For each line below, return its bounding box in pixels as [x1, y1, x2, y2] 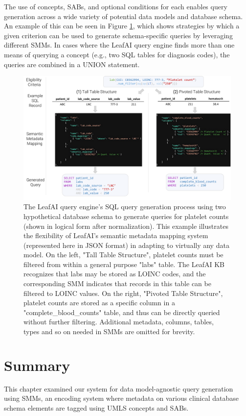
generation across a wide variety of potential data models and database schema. [4, 11, 243, 21]
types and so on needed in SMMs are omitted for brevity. [23, 326, 195, 337]
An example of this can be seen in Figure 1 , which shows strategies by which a [4, 21, 240, 31]
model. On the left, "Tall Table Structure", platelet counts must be [23, 249, 224, 260]
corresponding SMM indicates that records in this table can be [23, 278, 211, 289]
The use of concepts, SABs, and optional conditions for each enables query [4, 1, 227, 11]
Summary [4, 355, 70, 375]
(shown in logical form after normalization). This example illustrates [23, 220, 228, 231]
